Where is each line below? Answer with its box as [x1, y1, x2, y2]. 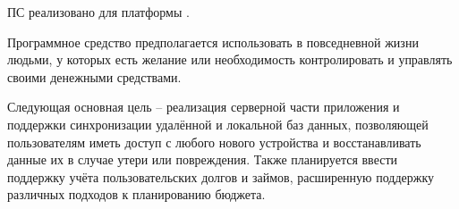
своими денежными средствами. [7, 67, 182, 86]
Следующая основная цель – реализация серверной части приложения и [7, 97, 400, 116]
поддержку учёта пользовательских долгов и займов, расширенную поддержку [7, 167, 435, 186]
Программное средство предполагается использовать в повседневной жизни [7, 32, 419, 51]
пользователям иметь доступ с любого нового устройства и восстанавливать [7, 132, 421, 151]
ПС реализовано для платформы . [7, 3, 190, 21]
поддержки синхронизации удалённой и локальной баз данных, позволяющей [7, 114, 429, 133]
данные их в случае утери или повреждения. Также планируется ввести [7, 150, 398, 169]
